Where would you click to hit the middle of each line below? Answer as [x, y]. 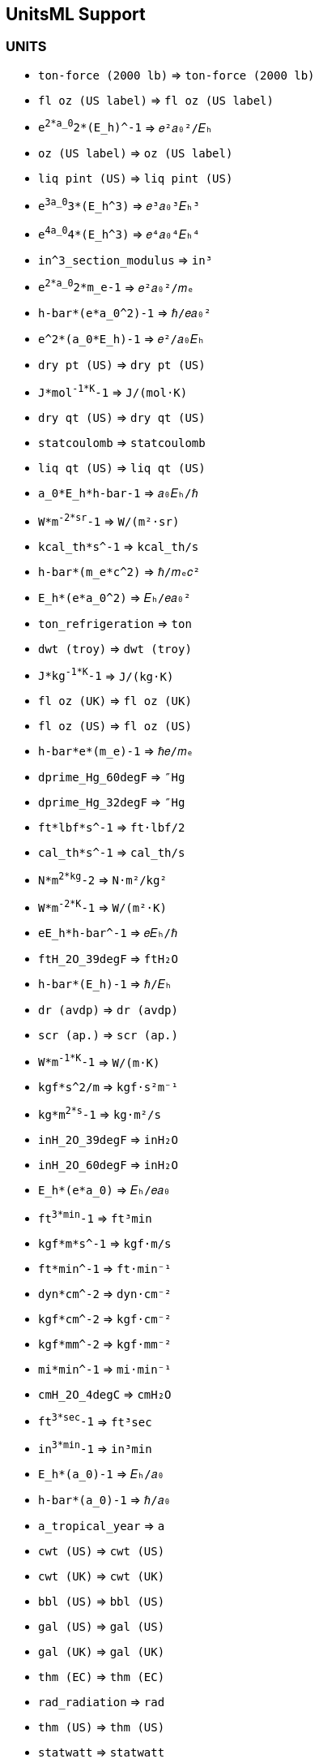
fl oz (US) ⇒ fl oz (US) [115, 726]
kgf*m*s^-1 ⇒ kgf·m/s [105, 1243]
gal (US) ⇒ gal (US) [102, 1626]
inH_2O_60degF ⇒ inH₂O [108, 1165]
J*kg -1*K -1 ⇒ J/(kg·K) [106, 675]
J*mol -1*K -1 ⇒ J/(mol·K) [113, 391]
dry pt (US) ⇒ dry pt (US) [122, 365]
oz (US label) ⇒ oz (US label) [136, 153]
